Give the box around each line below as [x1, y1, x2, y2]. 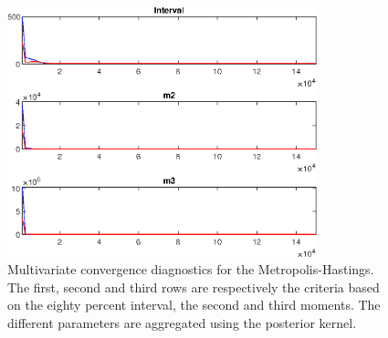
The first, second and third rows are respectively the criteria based [7, 277, 380, 296]
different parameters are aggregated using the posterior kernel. [7, 313, 357, 333]
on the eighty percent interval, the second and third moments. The [7, 295, 381, 314]
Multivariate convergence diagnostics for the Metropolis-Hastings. [7, 260, 374, 279]
